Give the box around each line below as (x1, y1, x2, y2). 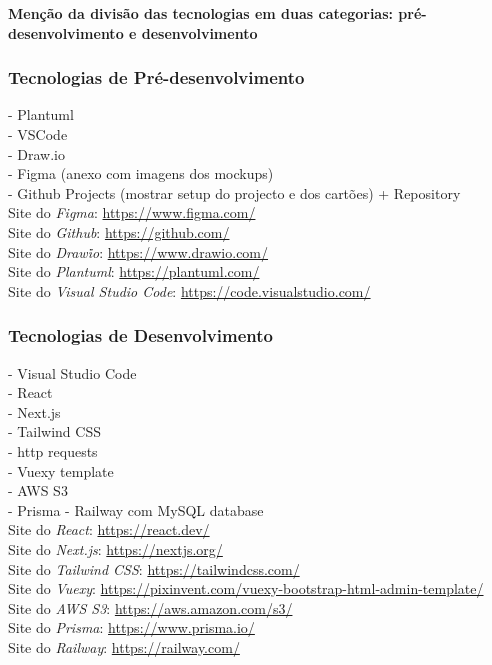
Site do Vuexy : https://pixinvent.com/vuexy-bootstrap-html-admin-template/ (8, 578, 484, 599)
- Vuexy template (8, 460, 114, 481)
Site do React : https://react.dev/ (8, 519, 210, 540)
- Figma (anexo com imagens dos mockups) (8, 163, 274, 184)
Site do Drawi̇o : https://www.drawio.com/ (8, 241, 269, 262)
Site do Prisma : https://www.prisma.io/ (8, 617, 255, 638)
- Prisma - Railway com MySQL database (8, 499, 264, 520)
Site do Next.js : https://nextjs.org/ (8, 538, 223, 559)
